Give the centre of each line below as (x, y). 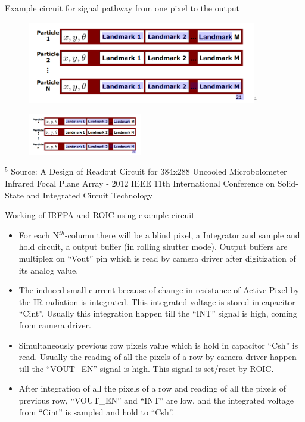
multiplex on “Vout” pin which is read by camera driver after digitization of (157, 258)
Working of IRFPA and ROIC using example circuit (100, 215)
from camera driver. (55, 325)
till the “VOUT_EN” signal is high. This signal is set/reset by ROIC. (146, 368)
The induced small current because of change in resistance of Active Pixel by (159, 290)
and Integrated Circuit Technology (89, 195)
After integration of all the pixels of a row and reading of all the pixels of (152, 388)
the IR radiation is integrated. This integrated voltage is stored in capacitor (157, 301)
